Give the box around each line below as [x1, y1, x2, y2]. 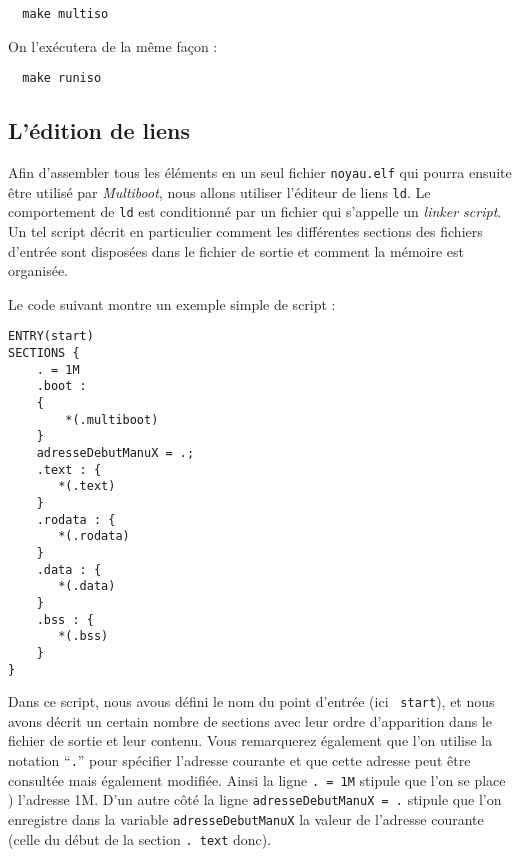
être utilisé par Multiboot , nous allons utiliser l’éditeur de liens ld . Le [8, 181, 431, 202]
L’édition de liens [8, 115, 190, 146]
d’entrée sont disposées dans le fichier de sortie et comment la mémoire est [8, 240, 464, 261]
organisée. [8, 260, 69, 281]
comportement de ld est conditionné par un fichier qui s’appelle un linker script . [8, 201, 502, 222]
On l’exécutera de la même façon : [8, 35, 218, 56]
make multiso [22, 7, 109, 21]
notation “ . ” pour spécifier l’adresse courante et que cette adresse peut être [8, 750, 471, 771]
